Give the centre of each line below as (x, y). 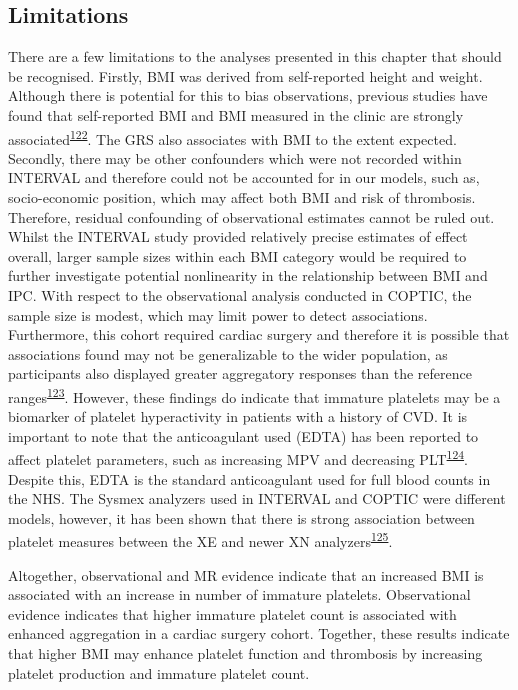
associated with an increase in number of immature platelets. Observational (239, 594)
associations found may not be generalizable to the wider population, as (228, 353)
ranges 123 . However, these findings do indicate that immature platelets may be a (254, 395)
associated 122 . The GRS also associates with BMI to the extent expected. (232, 137)
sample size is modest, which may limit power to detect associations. (218, 314)
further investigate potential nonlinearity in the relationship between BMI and (248, 275)
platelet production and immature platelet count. (159, 672)
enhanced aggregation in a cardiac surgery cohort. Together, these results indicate (259, 633)
